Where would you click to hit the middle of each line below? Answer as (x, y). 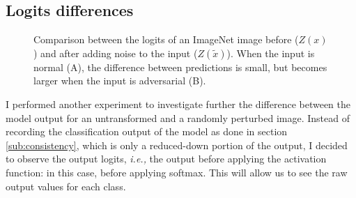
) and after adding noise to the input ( (116, 53)
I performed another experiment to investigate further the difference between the (178, 104)
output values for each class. (66, 186)
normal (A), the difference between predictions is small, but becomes (180, 67)
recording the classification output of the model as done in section (147, 131)
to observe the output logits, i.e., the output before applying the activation (166, 159)
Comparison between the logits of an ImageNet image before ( (166, 39)
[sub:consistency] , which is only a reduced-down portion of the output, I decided (177, 145)
